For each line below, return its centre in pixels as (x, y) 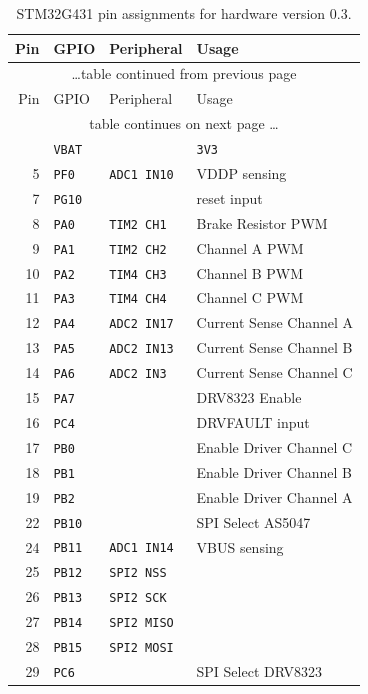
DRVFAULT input (253, 421)
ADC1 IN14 (141, 548)
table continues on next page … (184, 123)
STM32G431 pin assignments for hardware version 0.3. (184, 13)
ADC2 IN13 (141, 349)
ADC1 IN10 (141, 174)
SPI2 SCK (138, 598)
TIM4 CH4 (138, 299)
